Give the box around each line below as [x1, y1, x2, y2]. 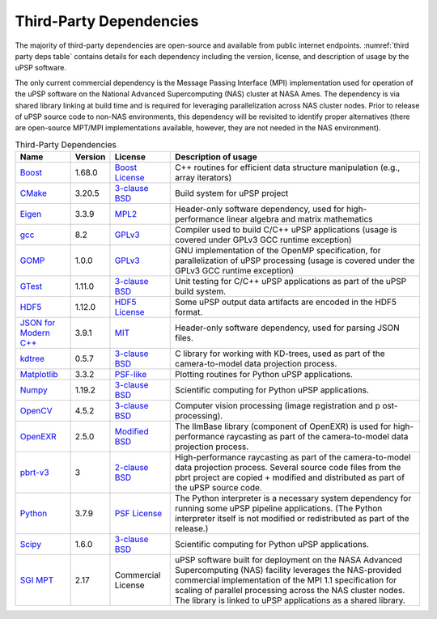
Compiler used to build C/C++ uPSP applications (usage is [175, 224, 397, 235]
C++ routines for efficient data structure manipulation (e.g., [175, 162, 401, 173]
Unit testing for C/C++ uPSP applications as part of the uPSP [175, 276, 407, 287]
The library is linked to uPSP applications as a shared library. [175, 595, 406, 606]
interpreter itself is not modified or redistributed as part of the [175, 513, 409, 524]
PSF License [114, 508, 163, 519]
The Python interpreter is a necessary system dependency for [175, 493, 412, 504]
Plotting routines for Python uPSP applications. [175, 369, 354, 380]
